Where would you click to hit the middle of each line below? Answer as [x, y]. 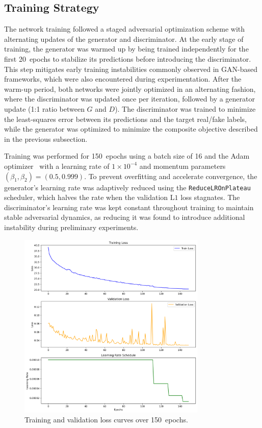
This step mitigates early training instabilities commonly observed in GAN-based [131, 69]
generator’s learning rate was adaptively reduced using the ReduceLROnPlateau [127, 187]
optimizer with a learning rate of [57, 166]
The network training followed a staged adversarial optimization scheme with [125, 29]
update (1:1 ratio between [44, 108]
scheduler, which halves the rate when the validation [86, 197]
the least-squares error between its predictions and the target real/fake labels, [125, 119]
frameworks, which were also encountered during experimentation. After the [123, 79]
